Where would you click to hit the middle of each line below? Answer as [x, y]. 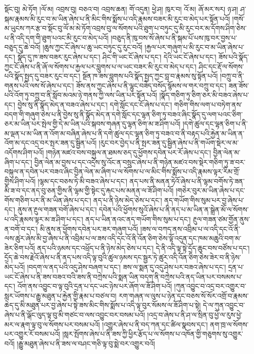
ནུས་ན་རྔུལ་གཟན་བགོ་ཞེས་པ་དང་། [57, 209]
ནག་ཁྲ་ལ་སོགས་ [229, 324]
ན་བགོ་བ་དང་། [21, 228]
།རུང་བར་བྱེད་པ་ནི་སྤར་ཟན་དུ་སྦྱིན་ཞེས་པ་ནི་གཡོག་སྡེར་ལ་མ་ [169, 143]
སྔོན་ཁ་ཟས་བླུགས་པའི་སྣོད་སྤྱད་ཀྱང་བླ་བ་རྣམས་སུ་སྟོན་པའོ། [150, 76]
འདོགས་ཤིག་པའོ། [24, 152]
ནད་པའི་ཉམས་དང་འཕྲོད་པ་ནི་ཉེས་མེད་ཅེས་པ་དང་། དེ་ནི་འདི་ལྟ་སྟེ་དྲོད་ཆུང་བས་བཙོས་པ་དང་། [143, 247]
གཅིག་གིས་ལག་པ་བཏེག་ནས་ [208, 104]
